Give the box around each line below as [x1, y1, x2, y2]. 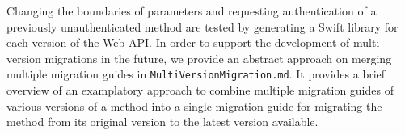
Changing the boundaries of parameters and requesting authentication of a [6, 2, 377, 19]
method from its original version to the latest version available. [6, 113, 319, 130]
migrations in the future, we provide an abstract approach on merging [44, 49, 392, 66]
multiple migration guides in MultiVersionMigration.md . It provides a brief [6, 65, 386, 82]
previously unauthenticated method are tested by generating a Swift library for [6, 18, 399, 35]
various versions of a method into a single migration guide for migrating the [6, 97, 382, 114]
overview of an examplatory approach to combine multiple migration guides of [6, 82, 394, 99]
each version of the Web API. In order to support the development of [6, 34, 350, 51]
